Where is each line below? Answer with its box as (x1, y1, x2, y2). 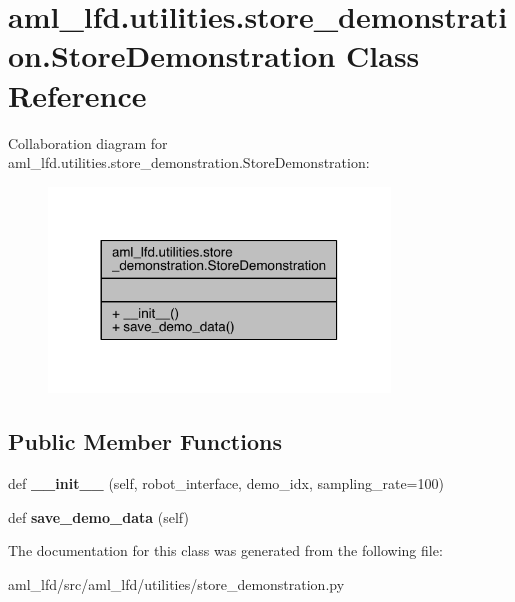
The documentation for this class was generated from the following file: (8, 540, 443, 561)
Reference (8, 74, 147, 115)
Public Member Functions (8, 426, 282, 457)
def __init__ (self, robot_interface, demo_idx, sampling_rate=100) (8, 472, 444, 493)
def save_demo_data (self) (8, 506, 189, 527)
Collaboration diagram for (8, 132, 168, 153)
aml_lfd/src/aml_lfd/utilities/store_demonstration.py (8, 573, 345, 594)
